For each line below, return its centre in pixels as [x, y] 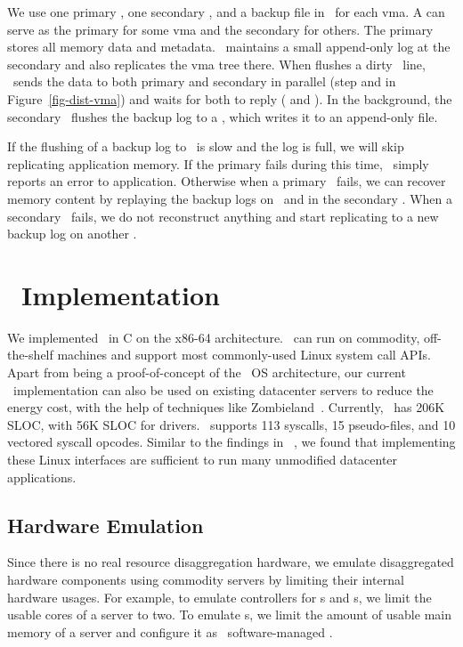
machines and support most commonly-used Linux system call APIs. [244, 355]
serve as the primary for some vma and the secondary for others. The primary [220, 29]
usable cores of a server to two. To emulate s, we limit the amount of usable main [229, 615]
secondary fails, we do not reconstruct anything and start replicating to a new [223, 216]
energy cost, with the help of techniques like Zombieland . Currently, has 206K [226, 407]
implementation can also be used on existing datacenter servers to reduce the [223, 389]
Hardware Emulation [106, 525]
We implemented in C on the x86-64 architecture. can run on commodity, [214, 337]
